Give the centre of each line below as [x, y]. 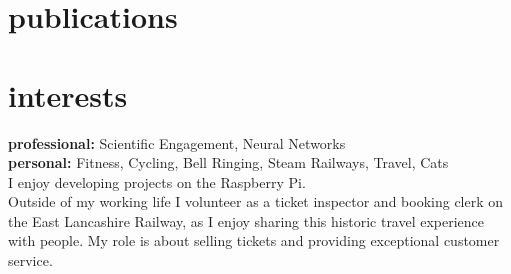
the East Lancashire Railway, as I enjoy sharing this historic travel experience [246, 220]
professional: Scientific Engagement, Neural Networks [177, 142]
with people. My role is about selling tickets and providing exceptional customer [254, 240]
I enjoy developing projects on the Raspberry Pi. [157, 181]
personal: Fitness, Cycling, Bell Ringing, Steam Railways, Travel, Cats [228, 162]
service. [30, 260]
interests [68, 94]
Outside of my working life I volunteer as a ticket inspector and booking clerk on [256, 201]
